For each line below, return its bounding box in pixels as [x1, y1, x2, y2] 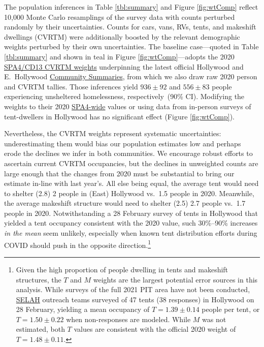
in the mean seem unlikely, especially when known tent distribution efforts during [4, 228, 257, 238]
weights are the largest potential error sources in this [93, 274, 258, 285]
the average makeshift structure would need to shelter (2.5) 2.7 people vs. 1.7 [4, 198, 246, 208]
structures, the [16, 274, 61, 285]
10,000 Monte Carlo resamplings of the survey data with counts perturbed [4, 11, 235, 22]
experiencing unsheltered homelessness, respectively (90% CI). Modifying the [4, 91, 245, 102]
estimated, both [16, 324, 65, 334]
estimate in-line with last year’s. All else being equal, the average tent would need [4, 178, 259, 188]
